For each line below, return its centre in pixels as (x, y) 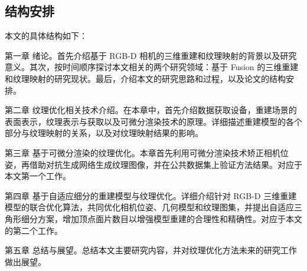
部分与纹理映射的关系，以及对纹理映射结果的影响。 (104, 133)
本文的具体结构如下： (46, 36)
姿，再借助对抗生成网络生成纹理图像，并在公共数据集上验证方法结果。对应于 (153, 164)
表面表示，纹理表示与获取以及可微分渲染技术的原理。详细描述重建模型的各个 (153, 121)
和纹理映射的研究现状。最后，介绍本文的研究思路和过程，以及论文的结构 (145, 78)
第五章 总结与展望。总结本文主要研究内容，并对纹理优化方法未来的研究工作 (151, 250)
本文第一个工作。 (38, 176)
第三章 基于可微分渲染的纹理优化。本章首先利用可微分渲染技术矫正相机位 (147, 152)
